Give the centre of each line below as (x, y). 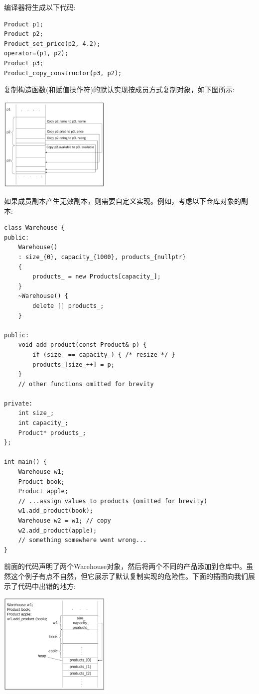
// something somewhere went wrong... (82, 540)
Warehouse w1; (41, 472)
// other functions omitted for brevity (86, 384)
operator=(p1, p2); (36, 54)
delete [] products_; (68, 306)
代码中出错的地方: (47, 586)
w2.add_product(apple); (58, 530)
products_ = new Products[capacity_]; (97, 277)
